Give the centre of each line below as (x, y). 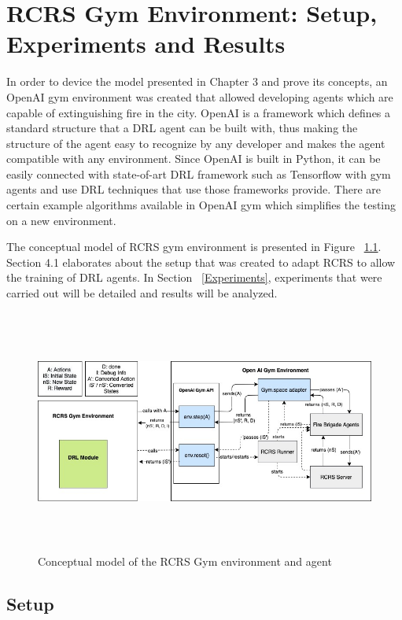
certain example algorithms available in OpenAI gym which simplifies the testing (201, 205)
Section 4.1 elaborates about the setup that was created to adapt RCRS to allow (201, 262)
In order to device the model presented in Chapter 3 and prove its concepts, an (197, 81)
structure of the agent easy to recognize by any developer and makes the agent (196, 143)
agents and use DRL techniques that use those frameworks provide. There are (194, 189)
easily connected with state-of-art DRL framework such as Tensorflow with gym (199, 173)
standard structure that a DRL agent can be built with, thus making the (182, 128)
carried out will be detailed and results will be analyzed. (142, 293)
